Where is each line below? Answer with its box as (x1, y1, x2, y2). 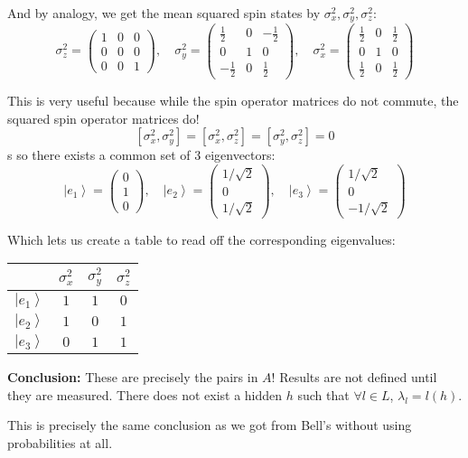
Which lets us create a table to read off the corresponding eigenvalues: (7, 229, 396, 248)
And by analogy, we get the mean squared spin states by (7, 4, 321, 22)
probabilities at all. (7, 433, 113, 452)
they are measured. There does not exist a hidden (7, 385, 283, 404)
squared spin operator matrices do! (7, 108, 200, 127)
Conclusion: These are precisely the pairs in (7, 368, 258, 387)
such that (297, 385, 350, 404)
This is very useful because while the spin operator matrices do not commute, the (7, 91, 459, 110)
